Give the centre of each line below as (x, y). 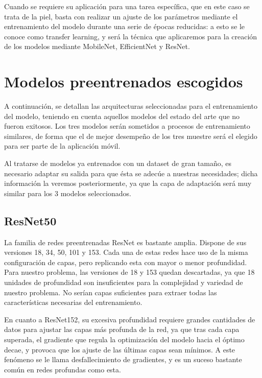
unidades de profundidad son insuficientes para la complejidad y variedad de (124, 282)
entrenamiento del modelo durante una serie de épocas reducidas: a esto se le (125, 26)
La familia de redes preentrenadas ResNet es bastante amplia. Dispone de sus (125, 242)
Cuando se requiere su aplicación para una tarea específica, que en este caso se (127, 6)
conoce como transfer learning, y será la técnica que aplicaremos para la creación (131, 36)
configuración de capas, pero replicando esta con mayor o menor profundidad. (126, 262)
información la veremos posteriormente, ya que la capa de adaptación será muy (128, 183)
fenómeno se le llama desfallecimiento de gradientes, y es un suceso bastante (123, 359)
